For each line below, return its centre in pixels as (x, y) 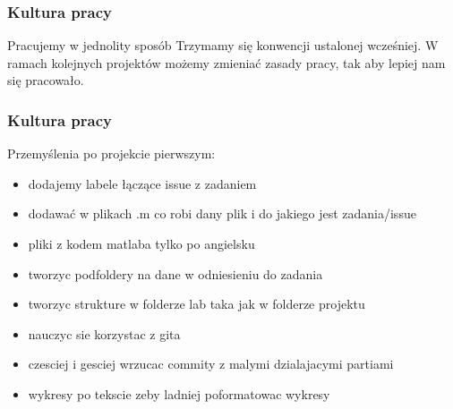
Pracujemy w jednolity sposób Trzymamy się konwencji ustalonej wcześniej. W (223, 45)
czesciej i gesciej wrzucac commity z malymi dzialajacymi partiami (211, 364)
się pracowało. (46, 80)
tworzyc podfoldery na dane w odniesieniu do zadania (175, 273)
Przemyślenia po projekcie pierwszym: (111, 153)
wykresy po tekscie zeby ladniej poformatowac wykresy (179, 393)
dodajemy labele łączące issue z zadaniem (142, 183)
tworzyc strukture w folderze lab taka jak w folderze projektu (197, 304)
